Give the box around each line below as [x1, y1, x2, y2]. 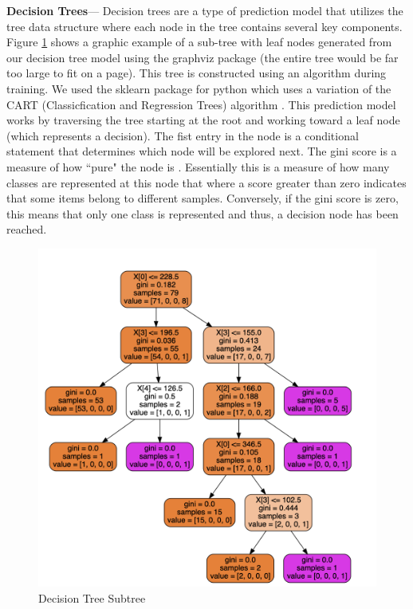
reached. [6, 221, 47, 238]
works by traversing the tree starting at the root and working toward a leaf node [6, 112, 400, 128]
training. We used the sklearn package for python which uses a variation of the [6, 80, 391, 96]
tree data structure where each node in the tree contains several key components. [6, 18, 403, 34]
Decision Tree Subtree [38, 589, 146, 606]
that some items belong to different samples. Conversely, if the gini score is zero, [6, 190, 399, 206]
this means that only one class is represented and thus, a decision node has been [6, 205, 399, 222]
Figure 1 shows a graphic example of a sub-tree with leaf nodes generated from [6, 33, 392, 50]
